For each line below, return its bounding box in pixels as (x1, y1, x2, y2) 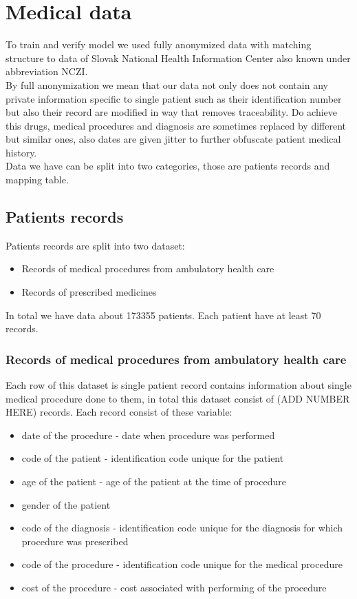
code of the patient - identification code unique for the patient (21, 451, 284, 465)
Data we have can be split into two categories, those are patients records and (6, 159, 330, 173)
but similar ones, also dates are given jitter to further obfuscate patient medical (6, 132, 341, 146)
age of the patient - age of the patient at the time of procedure (21, 474, 287, 489)
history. (6, 145, 37, 159)
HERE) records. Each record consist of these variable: (6, 405, 232, 419)
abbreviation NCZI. (6, 64, 88, 79)
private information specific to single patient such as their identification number (6, 91, 342, 105)
